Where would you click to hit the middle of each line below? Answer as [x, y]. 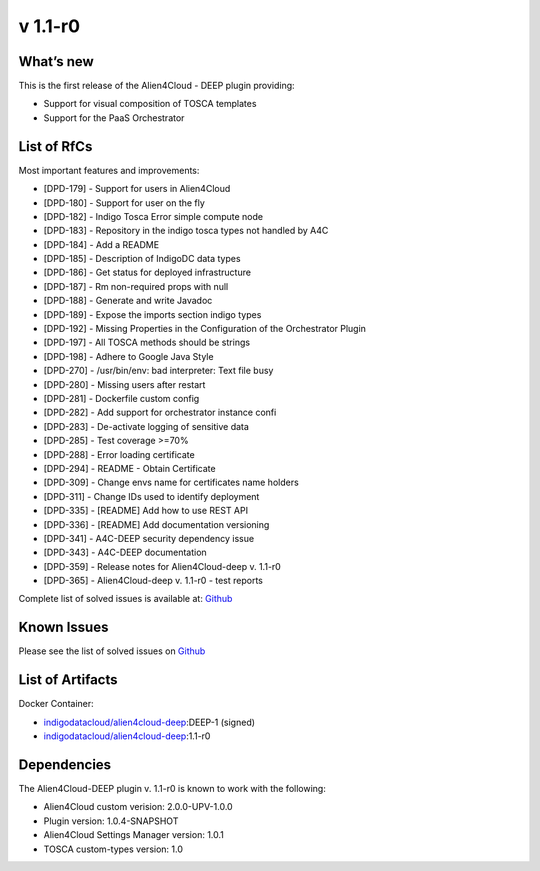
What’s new [56, 61]
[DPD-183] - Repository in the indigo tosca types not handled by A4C [186, 231]
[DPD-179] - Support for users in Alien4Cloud [137, 189]
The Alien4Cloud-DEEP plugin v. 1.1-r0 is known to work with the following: [172, 788]
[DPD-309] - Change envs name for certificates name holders [171, 482]
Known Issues [63, 627]
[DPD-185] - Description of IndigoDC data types [142, 259]
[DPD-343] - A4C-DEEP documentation [125, 552]
